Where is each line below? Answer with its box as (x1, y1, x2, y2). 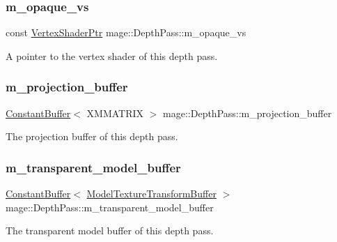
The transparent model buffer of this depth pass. (6, 223, 214, 238)
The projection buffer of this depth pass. (6, 129, 178, 144)
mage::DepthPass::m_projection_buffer (163, 105, 332, 120)
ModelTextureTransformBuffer (86, 186, 217, 201)
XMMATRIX (86, 105, 144, 120)
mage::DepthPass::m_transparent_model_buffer (6, 199, 214, 214)
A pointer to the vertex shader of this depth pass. (6, 48, 218, 63)
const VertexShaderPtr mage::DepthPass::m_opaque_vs (6, 25, 246, 40)
